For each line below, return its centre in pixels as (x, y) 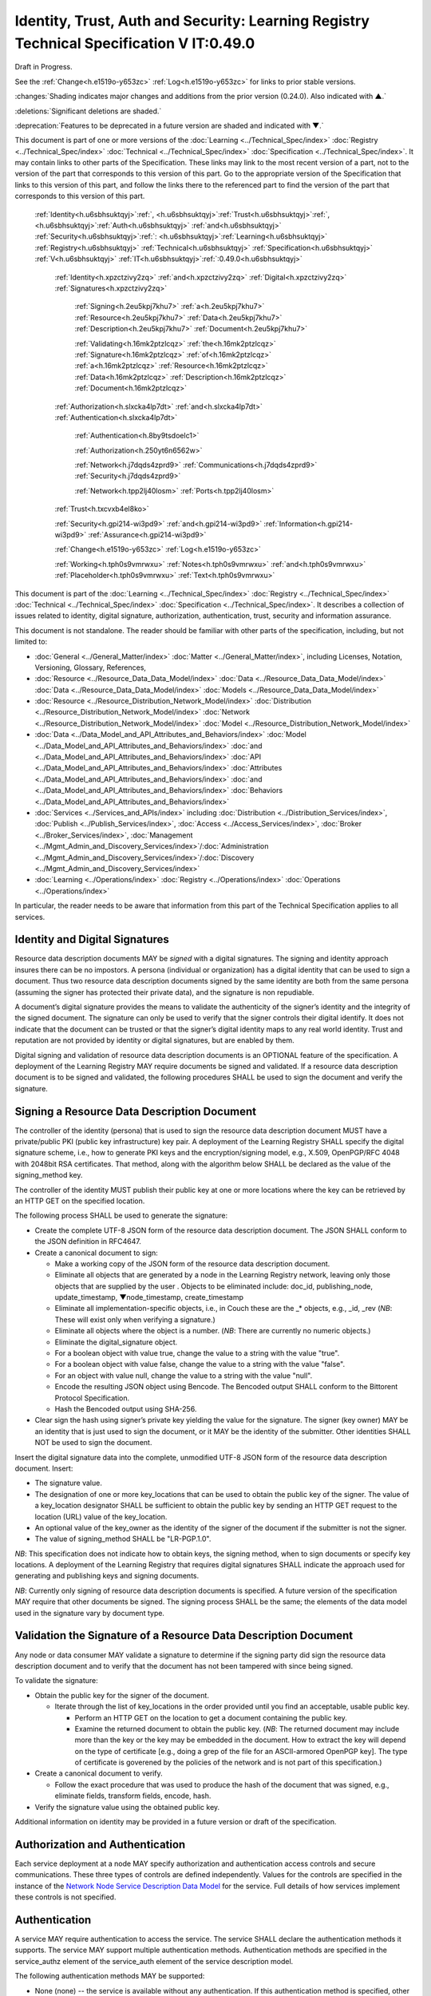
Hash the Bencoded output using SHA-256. (126, 1409)
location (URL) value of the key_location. (101, 1516)
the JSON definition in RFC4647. (88, 1242)
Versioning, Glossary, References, (91, 667)
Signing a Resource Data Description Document (136, 1111)
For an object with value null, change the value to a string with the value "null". (184, 1375)
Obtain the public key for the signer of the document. (122, 1695)
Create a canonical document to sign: (97, 1253)
